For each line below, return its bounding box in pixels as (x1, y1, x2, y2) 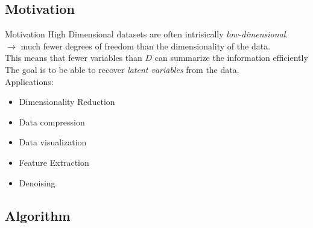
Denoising (19, 176, 55, 189)
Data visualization (19, 136, 87, 148)
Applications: (5, 75, 54, 87)
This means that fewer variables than (5, 51, 142, 64)
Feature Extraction (19, 156, 89, 168)
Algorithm (5, 206, 71, 224)
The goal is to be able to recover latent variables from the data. (5, 63, 239, 75)
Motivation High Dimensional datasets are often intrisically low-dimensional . (5, 28, 288, 40)
